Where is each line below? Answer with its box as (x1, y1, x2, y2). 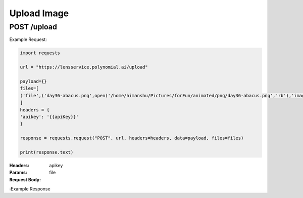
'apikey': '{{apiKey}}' (20, 114, 79, 120)
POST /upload (9, 22, 58, 31)
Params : (9, 170, 27, 176)
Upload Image (9, 8, 69, 19)
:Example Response (9, 186, 50, 192)
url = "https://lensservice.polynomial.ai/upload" (20, 64, 148, 70)
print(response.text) (20, 149, 74, 155)
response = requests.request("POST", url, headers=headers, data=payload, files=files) (20, 135, 244, 141)
